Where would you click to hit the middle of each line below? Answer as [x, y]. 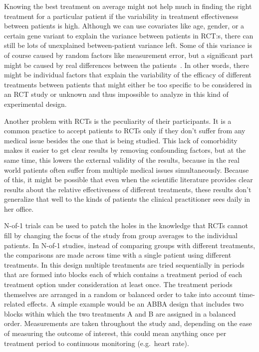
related [15, 304]
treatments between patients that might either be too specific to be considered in [128, 84]
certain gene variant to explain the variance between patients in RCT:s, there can [129, 35]
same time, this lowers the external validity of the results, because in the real [122, 160]
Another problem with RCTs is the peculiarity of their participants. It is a [118, 121]
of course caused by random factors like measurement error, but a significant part [129, 55]
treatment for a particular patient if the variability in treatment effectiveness [121, 16]
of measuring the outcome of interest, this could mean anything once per [115, 333]
